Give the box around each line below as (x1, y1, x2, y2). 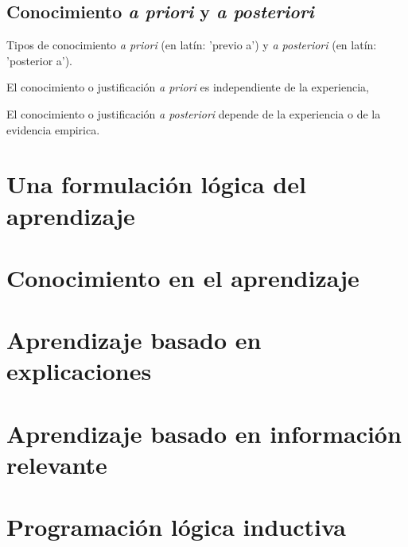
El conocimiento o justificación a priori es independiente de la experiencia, (6, 79, 370, 95)
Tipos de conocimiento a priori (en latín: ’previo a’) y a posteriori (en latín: (6, 37, 377, 53)
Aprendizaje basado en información (6, 417, 402, 449)
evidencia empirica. (6, 121, 100, 138)
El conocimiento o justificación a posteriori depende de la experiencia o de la (6, 105, 381, 122)
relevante (6, 448, 107, 481)
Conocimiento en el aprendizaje (6, 261, 359, 293)
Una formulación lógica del (6, 168, 306, 200)
